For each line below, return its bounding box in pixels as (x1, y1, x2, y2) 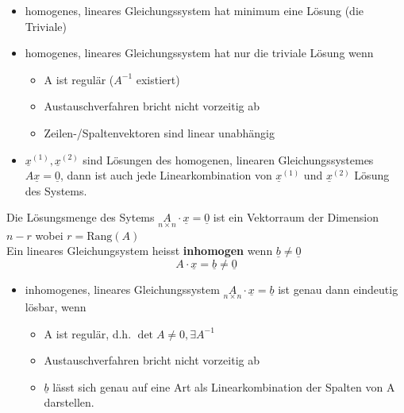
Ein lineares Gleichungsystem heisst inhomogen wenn (6, 242, 273, 259)
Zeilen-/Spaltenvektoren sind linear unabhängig (44, 124, 275, 141)
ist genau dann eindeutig (278, 280, 398, 297)
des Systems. (25, 182, 87, 199)
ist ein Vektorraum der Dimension (213, 209, 379, 226)
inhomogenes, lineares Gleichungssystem (25, 280, 220, 297)
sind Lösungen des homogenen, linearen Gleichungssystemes (83, 151, 374, 168)
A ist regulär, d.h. (44, 325, 132, 342)
